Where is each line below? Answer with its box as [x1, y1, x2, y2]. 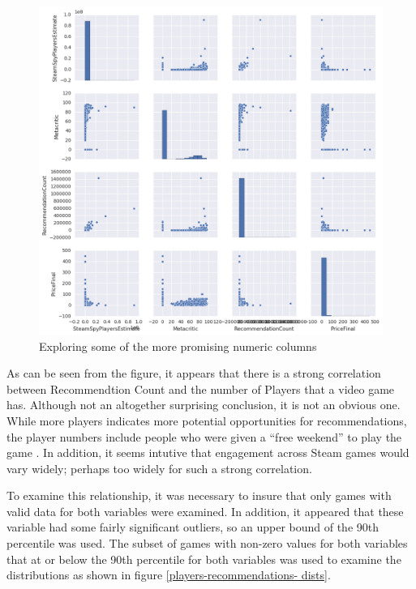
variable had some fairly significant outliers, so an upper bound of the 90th [6, 519, 380, 536]
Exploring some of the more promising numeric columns [39, 337, 317, 354]
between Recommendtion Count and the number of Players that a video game [6, 380, 395, 397]
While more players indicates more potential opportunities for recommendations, [6, 412, 407, 429]
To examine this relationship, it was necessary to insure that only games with [6, 487, 392, 504]
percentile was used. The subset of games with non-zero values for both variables [6, 535, 408, 552]
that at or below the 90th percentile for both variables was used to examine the [6, 550, 401, 567]
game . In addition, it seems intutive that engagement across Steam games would [6, 444, 410, 461]
